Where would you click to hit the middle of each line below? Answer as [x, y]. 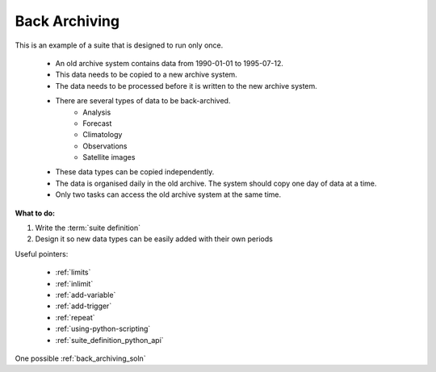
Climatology [103, 135]
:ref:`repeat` [75, 317]
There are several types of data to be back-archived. [143, 101]
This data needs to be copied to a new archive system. [146, 75]
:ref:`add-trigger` [84, 306]
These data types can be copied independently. [135, 172]
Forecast [97, 123]
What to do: [35, 213]
